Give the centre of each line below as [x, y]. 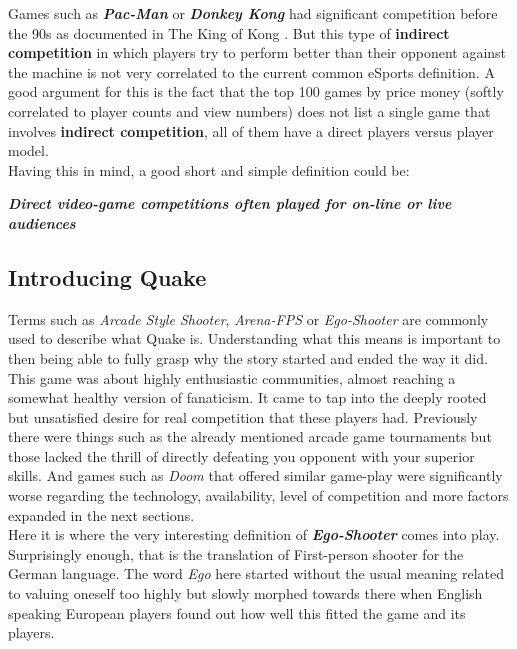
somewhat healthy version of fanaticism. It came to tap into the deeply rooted [247, 397]
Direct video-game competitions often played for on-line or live [230, 203]
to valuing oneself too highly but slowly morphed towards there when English [245, 593]
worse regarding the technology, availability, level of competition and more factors [258, 495]
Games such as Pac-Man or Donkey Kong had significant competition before [253, 13]
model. [28, 150]
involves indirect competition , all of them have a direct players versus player [251, 130]
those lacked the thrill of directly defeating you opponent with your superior [241, 455]
